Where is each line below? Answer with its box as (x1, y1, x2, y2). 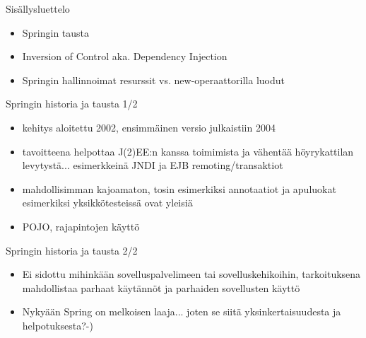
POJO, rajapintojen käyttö (22, 218, 140, 233)
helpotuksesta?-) (22, 317, 93, 332)
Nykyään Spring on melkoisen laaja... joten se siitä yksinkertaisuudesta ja (22, 304, 341, 319)
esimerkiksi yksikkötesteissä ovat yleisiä (22, 195, 193, 210)
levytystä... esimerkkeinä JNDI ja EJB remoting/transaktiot (22, 158, 283, 173)
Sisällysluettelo (6, 1, 70, 16)
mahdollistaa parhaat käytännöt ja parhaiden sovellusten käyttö (22, 280, 300, 295)
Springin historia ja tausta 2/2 (6, 243, 138, 257)
